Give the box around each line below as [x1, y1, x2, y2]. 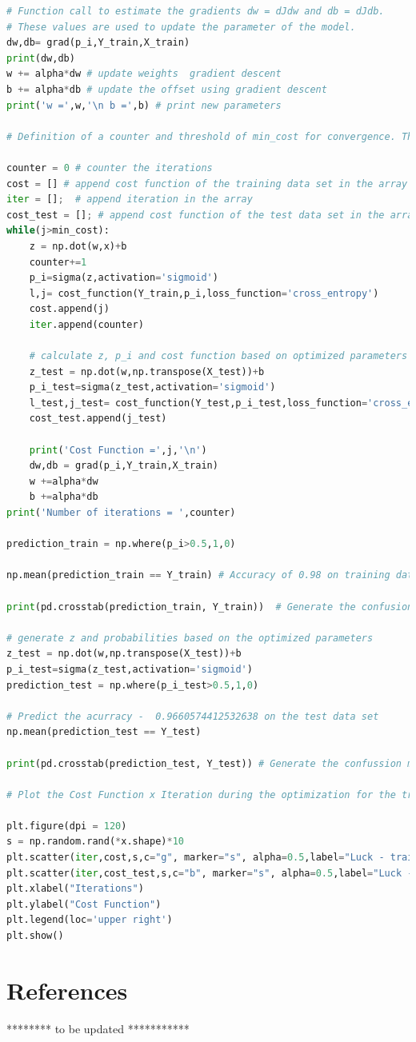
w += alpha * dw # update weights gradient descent [6, 68, 282, 80]
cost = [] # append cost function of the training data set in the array [6, 178, 408, 190]
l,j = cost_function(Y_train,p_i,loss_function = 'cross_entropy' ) [29, 287, 379, 299]
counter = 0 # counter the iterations [6, 162, 213, 174]
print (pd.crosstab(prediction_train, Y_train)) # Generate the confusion [6, 601, 414, 613]
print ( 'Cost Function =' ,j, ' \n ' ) [29, 444, 207, 456]
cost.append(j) [29, 303, 110, 315]
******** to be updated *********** [6, 1020, 190, 1036]
